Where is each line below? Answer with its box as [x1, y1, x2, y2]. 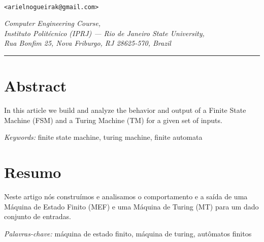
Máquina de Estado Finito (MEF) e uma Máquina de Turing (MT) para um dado [4, 201, 259, 211]
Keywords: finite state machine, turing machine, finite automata [4, 132, 203, 142]
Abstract [4, 75, 67, 96]
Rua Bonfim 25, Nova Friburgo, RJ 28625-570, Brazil [4, 38, 171, 48]
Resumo [4, 162, 61, 183]
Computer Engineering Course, [4, 18, 101, 28]
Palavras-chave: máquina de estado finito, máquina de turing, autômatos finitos [4, 228, 252, 238]
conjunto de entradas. [4, 211, 71, 222]
